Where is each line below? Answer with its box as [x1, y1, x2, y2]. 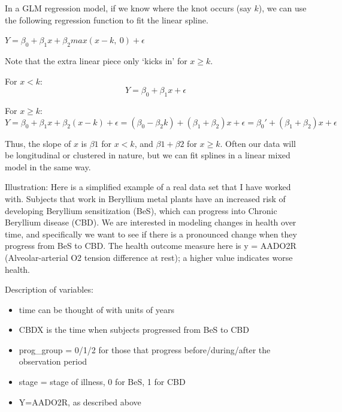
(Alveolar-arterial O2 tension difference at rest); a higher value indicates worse [5, 251, 293, 263]
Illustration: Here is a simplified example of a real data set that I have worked [5, 181, 291, 193]
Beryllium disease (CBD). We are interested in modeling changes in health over [5, 216, 296, 228]
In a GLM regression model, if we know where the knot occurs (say [5, 2, 252, 14]
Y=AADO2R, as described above [19, 395, 141, 408]
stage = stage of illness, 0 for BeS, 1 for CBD [19, 375, 186, 388]
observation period [19, 355, 87, 368]
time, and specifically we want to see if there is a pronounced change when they [5, 227, 297, 240]
